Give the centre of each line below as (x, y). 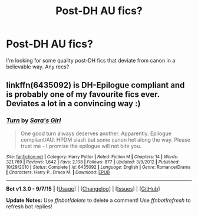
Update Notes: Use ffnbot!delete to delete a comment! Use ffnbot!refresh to (98, 200)
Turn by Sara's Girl (34, 120)
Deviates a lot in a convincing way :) (73, 104)
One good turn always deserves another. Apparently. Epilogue (96, 133)
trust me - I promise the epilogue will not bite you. (81, 146)
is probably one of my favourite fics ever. (83, 95)
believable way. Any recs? (38, 67)
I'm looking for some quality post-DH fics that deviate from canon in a (91, 60)
